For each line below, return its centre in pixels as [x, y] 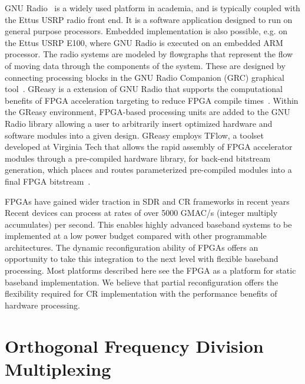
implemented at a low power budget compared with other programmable [136, 236]
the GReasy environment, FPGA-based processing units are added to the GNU [147, 112]
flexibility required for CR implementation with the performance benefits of [141, 293]
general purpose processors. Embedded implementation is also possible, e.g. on [146, 31]
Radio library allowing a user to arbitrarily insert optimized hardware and [139, 123]
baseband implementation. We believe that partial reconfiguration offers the [142, 282]
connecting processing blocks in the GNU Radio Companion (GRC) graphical [145, 77]
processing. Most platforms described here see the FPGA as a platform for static [150, 270]
